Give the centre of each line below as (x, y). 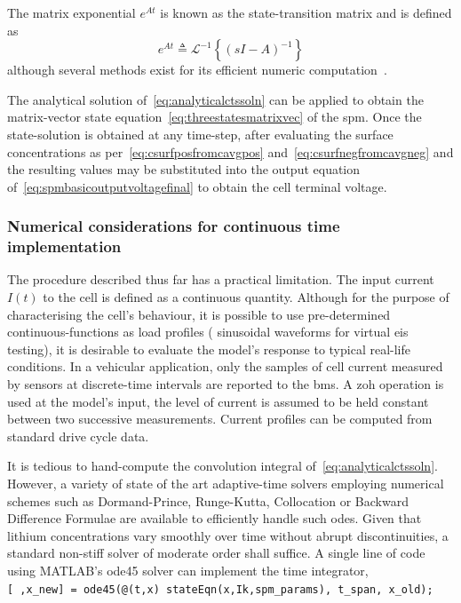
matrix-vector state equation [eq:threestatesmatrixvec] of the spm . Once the (215, 117)
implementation (64, 246)
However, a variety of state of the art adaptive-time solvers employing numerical (226, 484)
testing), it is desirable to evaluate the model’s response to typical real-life (209, 349)
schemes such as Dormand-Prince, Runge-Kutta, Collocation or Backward (208, 500)
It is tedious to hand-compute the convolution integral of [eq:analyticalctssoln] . (223, 466)
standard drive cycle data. (78, 436)
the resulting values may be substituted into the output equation (184, 169)
